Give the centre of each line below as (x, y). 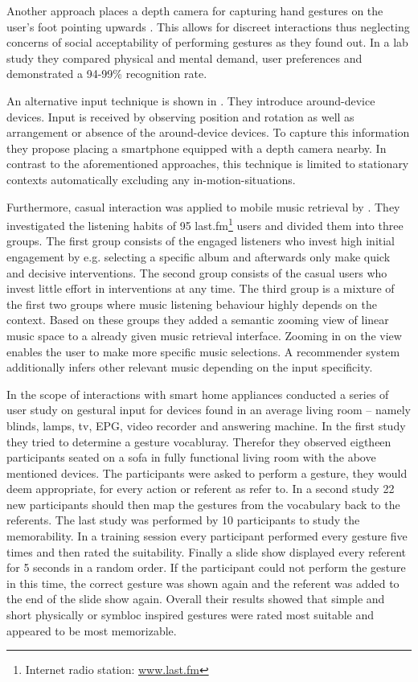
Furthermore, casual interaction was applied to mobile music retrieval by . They (203, 206)
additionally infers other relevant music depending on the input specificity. (190, 367)
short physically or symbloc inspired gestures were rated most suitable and (191, 615)
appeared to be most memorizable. (92, 630)
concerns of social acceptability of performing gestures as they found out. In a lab (207, 42)
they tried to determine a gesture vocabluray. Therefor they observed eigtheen (199, 441)
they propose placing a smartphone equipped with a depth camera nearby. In (197, 148)
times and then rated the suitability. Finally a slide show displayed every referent (206, 551)
